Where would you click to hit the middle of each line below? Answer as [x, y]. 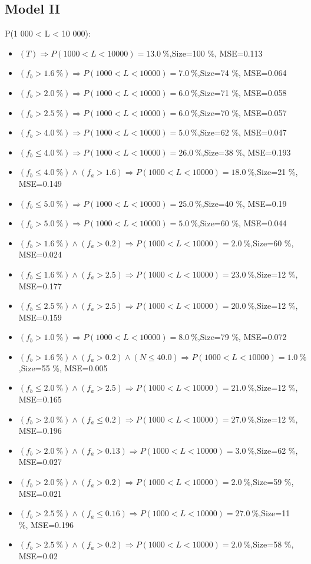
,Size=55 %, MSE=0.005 [63, 367]
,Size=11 [274, 513]
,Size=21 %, [276, 172]
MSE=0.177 [40, 286]
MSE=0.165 [40, 399]
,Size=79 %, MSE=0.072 [242, 337]
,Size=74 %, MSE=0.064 [242, 73]
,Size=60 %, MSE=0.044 [242, 223]
